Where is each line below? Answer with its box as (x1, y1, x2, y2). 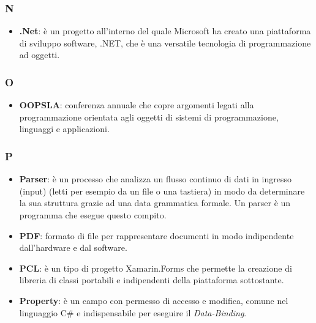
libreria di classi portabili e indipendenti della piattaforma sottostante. (19, 273, 284, 286)
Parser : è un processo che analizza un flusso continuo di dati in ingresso (19, 173, 292, 185)
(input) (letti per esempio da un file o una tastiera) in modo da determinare (19, 184, 305, 197)
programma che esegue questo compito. (19, 209, 167, 221)
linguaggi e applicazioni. (19, 122, 110, 135)
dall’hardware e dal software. (19, 241, 127, 254)
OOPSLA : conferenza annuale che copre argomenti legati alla (19, 98, 254, 111)
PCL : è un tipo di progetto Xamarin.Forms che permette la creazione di (19, 261, 292, 274)
